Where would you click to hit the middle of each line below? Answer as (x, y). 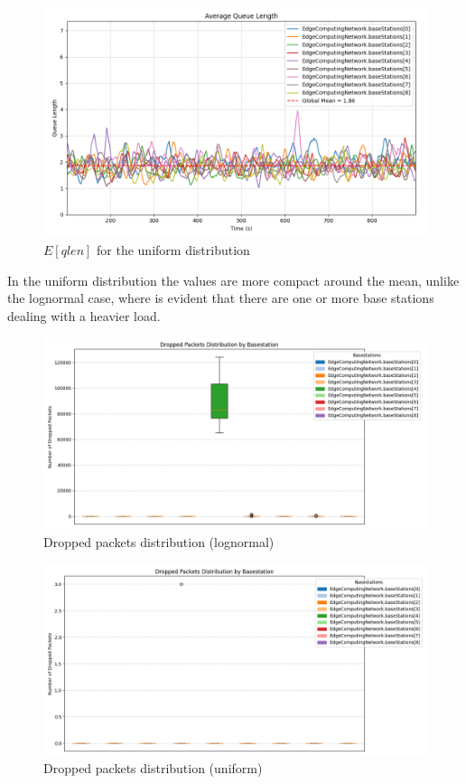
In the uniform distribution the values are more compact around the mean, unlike (233, 280)
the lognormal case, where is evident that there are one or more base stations (221, 298)
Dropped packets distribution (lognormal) (159, 541)
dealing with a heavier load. (84, 315)
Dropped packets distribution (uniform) (153, 768)
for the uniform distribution (173, 249)
